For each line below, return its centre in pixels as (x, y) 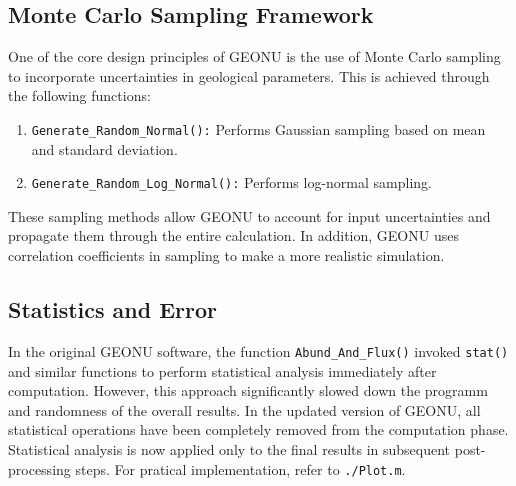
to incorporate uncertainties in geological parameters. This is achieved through (249, 75)
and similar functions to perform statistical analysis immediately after (222, 370)
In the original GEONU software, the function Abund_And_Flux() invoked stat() (258, 350)
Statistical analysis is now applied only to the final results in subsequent (229, 448)
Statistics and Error (112, 309)
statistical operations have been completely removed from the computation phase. (258, 429)
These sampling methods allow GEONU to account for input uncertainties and (249, 215)
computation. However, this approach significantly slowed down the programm (248, 390)
